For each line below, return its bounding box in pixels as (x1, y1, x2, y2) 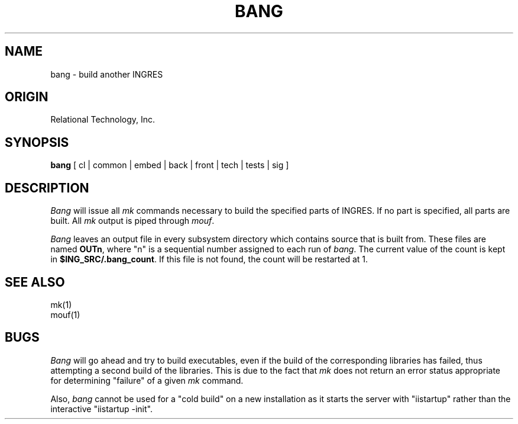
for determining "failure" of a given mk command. (50, 375, 244, 386)
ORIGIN (5, 89, 48, 105)
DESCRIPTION (5, 180, 89, 195)
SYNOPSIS (5, 134, 69, 150)
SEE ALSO (5, 274, 65, 290)
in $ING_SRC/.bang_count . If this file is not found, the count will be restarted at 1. (50, 254, 368, 265)
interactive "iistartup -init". (50, 403, 153, 414)
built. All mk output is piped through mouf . (50, 216, 215, 226)
